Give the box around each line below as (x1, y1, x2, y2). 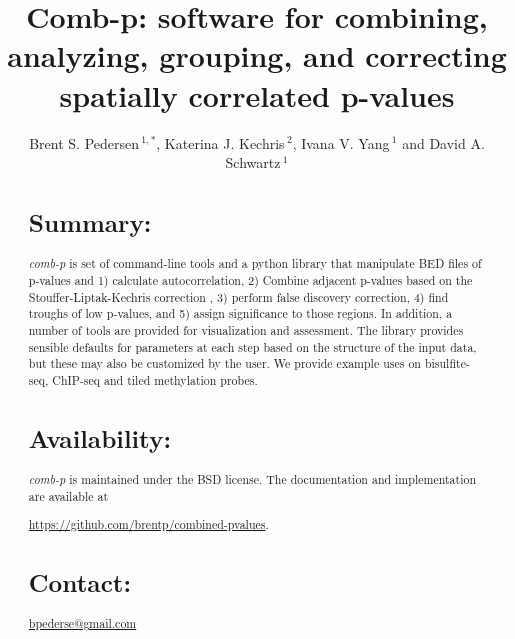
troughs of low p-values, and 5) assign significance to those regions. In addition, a (28, 305, 453, 322)
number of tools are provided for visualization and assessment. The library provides (28, 321, 464, 338)
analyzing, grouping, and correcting (7, 35, 507, 76)
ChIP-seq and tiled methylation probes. (52, 371, 258, 388)
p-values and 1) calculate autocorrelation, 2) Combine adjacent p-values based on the (28, 271, 473, 288)
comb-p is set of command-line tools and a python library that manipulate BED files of (28, 255, 482, 272)
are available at (28, 487, 109, 504)
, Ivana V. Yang (292, 132, 390, 153)
